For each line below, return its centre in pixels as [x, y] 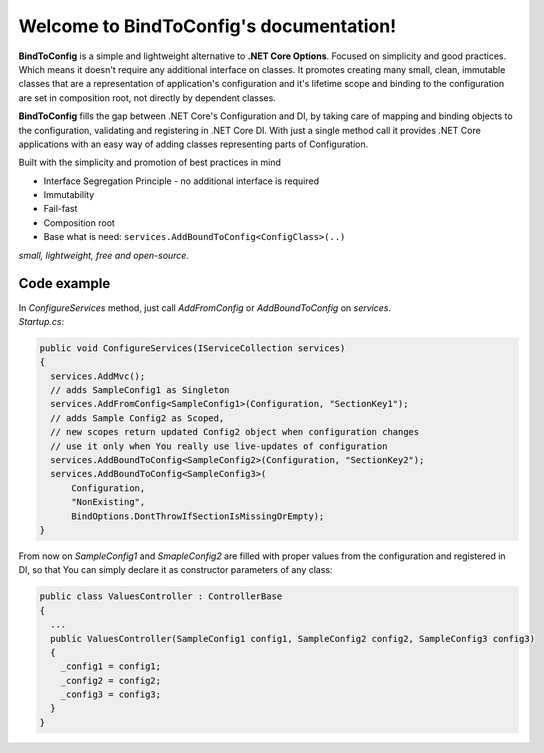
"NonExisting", [108, 502]
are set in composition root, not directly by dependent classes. [147, 97]
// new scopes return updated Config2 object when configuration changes [235, 432]
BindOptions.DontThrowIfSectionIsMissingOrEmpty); [198, 516]
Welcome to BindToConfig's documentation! [207, 26]
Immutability [69, 195]
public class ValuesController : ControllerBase [161, 596]
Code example [64, 283]
